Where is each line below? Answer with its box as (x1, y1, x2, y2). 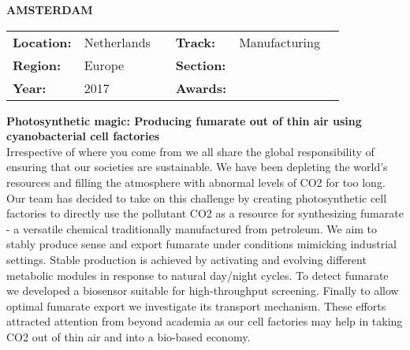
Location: (13, 32, 72, 51)
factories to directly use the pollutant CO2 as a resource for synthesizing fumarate (6, 205, 404, 222)
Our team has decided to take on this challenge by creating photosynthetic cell (6, 189, 387, 206)
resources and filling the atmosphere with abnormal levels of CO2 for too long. (6, 173, 386, 190)
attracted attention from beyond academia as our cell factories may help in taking (6, 313, 403, 330)
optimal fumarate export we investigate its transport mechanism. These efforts (6, 297, 386, 314)
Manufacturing (239, 32, 320, 51)
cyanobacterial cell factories (6, 128, 160, 144)
